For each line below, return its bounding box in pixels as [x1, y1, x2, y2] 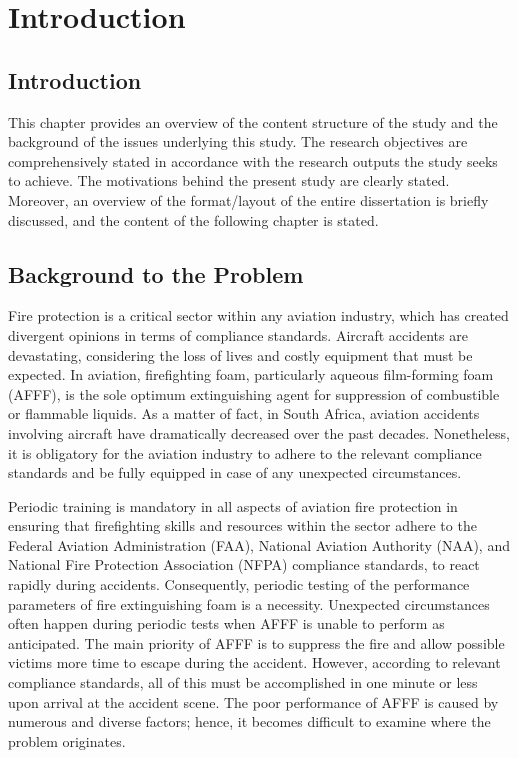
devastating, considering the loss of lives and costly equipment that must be [8, 344, 473, 365]
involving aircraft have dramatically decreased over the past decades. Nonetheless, [8, 422, 510, 443]
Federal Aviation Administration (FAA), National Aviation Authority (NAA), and [8, 534, 510, 555]
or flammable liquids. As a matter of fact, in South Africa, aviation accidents [8, 403, 480, 424]
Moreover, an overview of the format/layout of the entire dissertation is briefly [8, 189, 489, 210]
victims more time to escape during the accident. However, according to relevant [8, 652, 501, 673]
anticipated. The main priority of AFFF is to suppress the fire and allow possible [8, 632, 505, 653]
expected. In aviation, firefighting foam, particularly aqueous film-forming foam [8, 364, 494, 385]
